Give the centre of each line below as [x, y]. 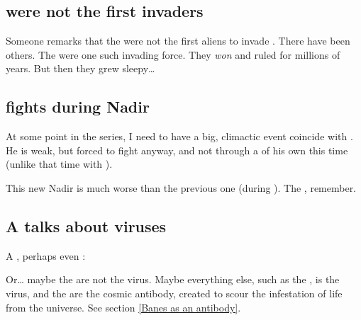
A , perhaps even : [46, 255]
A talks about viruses [86, 225]
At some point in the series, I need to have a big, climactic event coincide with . [179, 136]
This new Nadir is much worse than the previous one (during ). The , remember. [181, 187]
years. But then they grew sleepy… [80, 68]
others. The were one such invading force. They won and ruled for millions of [173, 54]
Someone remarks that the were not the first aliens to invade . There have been [178, 41]
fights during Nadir [78, 107]
